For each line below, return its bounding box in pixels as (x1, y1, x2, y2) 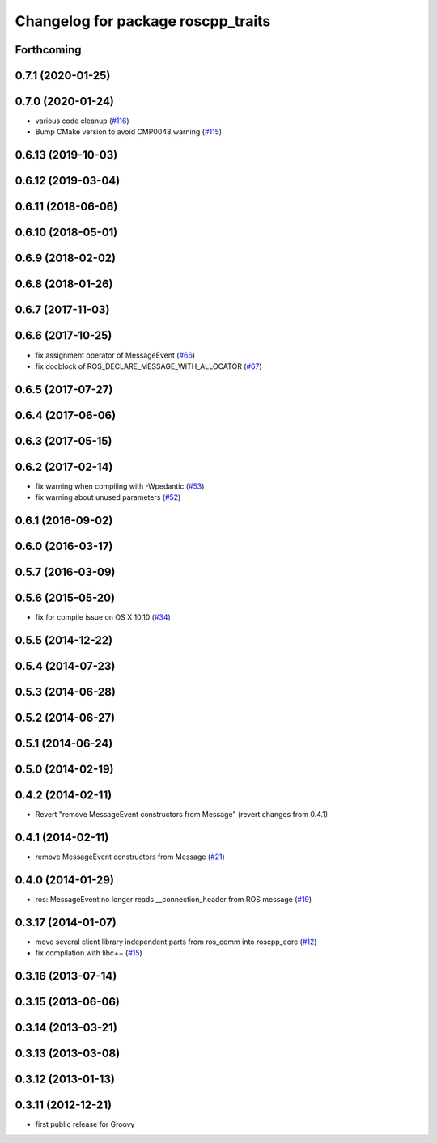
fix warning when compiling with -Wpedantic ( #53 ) (35, 481, 205, 491)
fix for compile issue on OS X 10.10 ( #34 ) (35, 612, 172, 622)
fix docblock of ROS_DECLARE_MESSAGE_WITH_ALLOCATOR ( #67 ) (35, 361, 262, 371)
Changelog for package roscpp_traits (15, 12, 271, 30)
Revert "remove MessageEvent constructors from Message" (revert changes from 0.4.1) (35, 810, 329, 819)
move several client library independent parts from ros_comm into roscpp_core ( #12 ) (35, 937, 317, 946)
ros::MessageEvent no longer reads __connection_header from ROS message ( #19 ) (35, 895, 312, 904)
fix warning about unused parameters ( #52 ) (35, 493, 181, 502)
